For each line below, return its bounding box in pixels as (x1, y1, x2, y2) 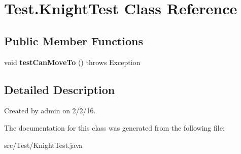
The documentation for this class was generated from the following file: (4, 122, 225, 133)
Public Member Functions (4, 33, 143, 48)
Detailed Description (4, 81, 115, 97)
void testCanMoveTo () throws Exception (4, 56, 141, 67)
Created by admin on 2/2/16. (4, 105, 96, 116)
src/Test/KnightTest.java (4, 139, 83, 150)
